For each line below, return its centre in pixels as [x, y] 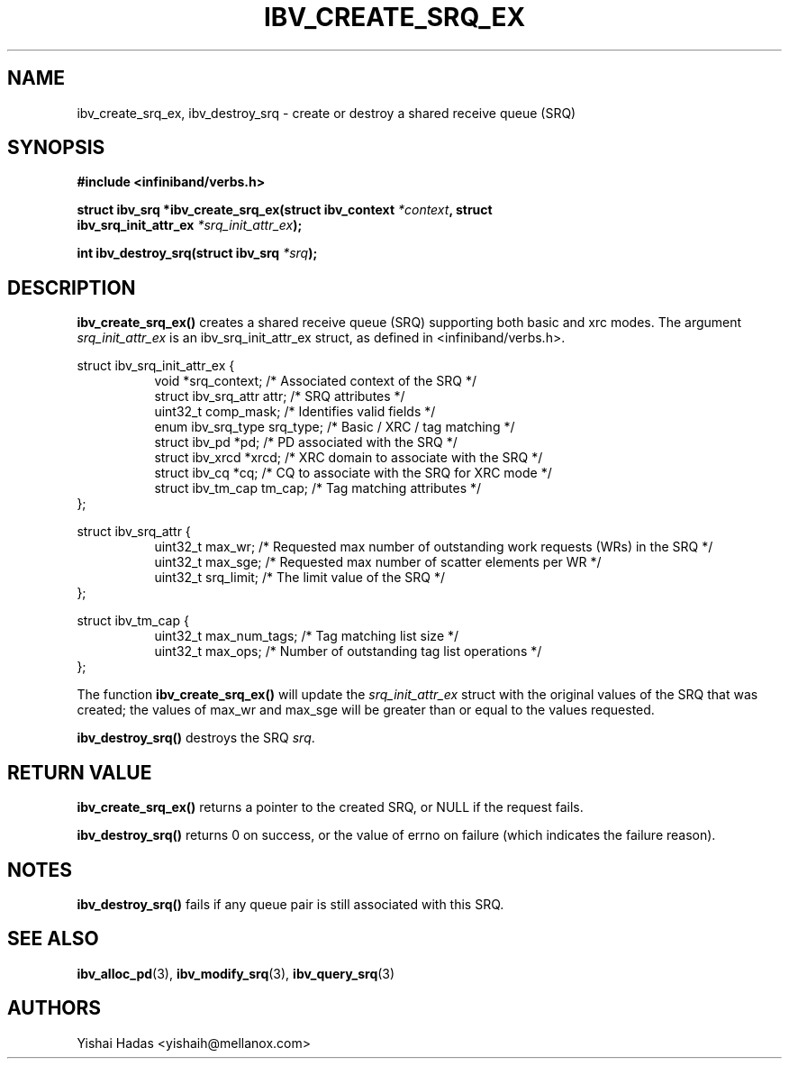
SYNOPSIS [56, 148]
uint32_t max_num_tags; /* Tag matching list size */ [307, 636]
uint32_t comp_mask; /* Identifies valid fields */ [295, 412]
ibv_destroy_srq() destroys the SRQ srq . [196, 738]
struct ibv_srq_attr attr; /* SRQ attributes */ [280, 396]
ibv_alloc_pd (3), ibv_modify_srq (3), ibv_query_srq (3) [236, 973]
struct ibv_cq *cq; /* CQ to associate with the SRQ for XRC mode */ [353, 473]
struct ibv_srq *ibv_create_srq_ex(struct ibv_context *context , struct [285, 210]
